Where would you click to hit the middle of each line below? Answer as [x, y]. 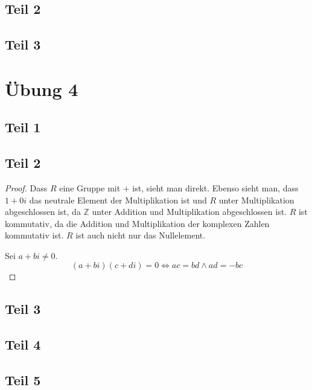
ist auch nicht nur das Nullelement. [141, 235]
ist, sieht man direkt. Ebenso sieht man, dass [215, 187]
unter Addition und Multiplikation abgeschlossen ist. [189, 212]
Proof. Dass [26, 187]
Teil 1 [23, 127]
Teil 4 [23, 344]
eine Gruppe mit [90, 187]
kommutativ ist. [34, 235]
